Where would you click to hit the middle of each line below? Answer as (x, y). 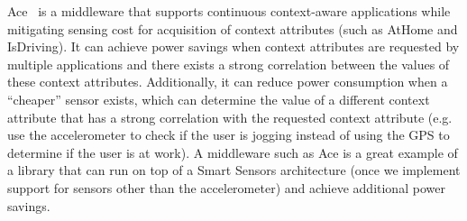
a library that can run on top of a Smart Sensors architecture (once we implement (234, 170)
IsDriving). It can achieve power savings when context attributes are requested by (233, 46)
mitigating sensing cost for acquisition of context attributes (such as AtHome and (233, 28)
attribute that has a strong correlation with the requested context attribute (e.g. (230, 117)
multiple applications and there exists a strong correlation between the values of (229, 64)
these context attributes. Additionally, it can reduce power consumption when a (228, 82)
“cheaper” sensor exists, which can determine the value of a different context (219, 99)
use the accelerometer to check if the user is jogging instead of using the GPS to (229, 135)
